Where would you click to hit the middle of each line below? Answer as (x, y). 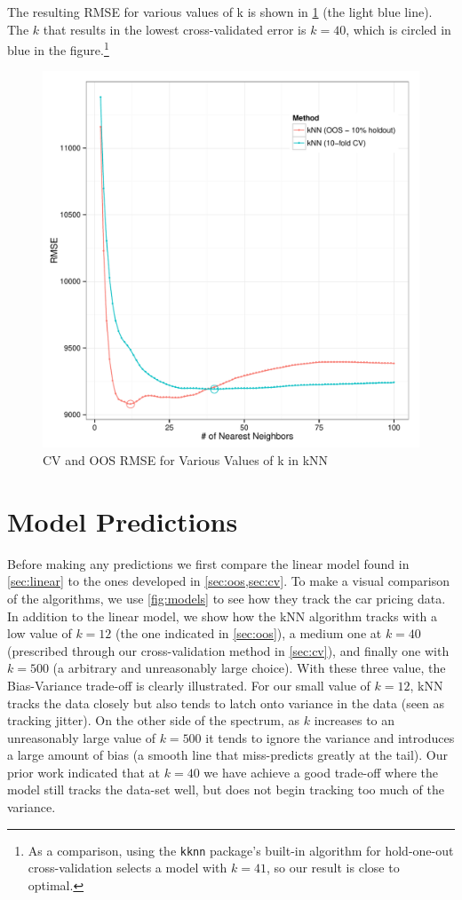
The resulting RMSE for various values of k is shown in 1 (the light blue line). (220, 12)
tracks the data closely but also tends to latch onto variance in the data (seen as (226, 703)
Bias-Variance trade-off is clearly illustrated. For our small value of (189, 685)
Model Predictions (123, 521)
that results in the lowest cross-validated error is (175, 29)
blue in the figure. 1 (58, 48)
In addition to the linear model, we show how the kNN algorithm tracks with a (223, 616)
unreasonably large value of (82, 737)
